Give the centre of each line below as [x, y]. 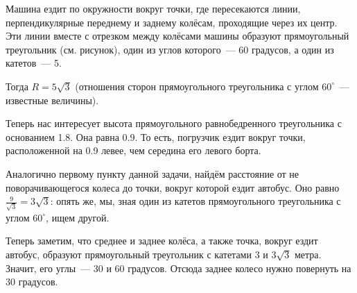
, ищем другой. [78, 217]
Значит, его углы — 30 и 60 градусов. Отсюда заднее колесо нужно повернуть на [178, 268]
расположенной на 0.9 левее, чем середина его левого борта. [133, 150]
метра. [308, 254]
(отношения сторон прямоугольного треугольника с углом [197, 86]
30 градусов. [32, 282]
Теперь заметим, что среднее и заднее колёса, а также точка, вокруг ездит [162, 241]
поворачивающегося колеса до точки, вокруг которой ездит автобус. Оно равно [173, 187]
